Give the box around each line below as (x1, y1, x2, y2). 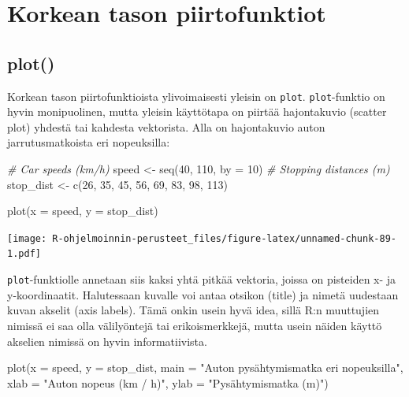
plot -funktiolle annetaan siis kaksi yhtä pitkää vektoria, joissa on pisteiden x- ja (7, 271, 396, 288)
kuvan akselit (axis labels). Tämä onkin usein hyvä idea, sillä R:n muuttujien (7, 302, 380, 318)
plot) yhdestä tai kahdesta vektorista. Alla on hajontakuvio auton (7, 118, 325, 135)
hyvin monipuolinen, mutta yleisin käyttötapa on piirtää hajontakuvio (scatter (7, 103, 387, 120)
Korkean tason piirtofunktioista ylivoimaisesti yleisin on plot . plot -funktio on (7, 87, 385, 104)
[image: (7, 232, 47, 244)
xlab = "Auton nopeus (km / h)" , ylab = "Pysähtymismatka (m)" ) (7, 374, 329, 391)
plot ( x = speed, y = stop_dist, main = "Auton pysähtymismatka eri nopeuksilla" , (7, 359, 403, 376)
